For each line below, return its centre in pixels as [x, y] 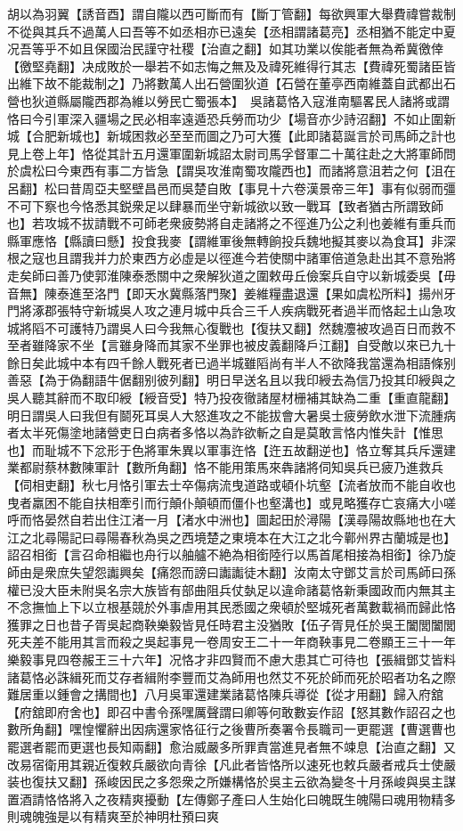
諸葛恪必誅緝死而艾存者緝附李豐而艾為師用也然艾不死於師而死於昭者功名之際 [231, 676]
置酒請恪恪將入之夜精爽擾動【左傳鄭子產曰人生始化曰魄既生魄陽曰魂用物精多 [231, 798]
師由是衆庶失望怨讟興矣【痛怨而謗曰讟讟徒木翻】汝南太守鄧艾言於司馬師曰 [225, 572]
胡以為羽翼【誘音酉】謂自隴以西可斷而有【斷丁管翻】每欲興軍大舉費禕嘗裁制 [231, 13]
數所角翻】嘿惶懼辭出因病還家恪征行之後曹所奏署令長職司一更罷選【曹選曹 [225, 729]
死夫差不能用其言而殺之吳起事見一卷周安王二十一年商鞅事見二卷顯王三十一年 [231, 642]
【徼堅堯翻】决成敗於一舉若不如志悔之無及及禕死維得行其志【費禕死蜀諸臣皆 [231, 65]
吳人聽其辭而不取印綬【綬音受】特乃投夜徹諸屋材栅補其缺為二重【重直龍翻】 [231, 398]
